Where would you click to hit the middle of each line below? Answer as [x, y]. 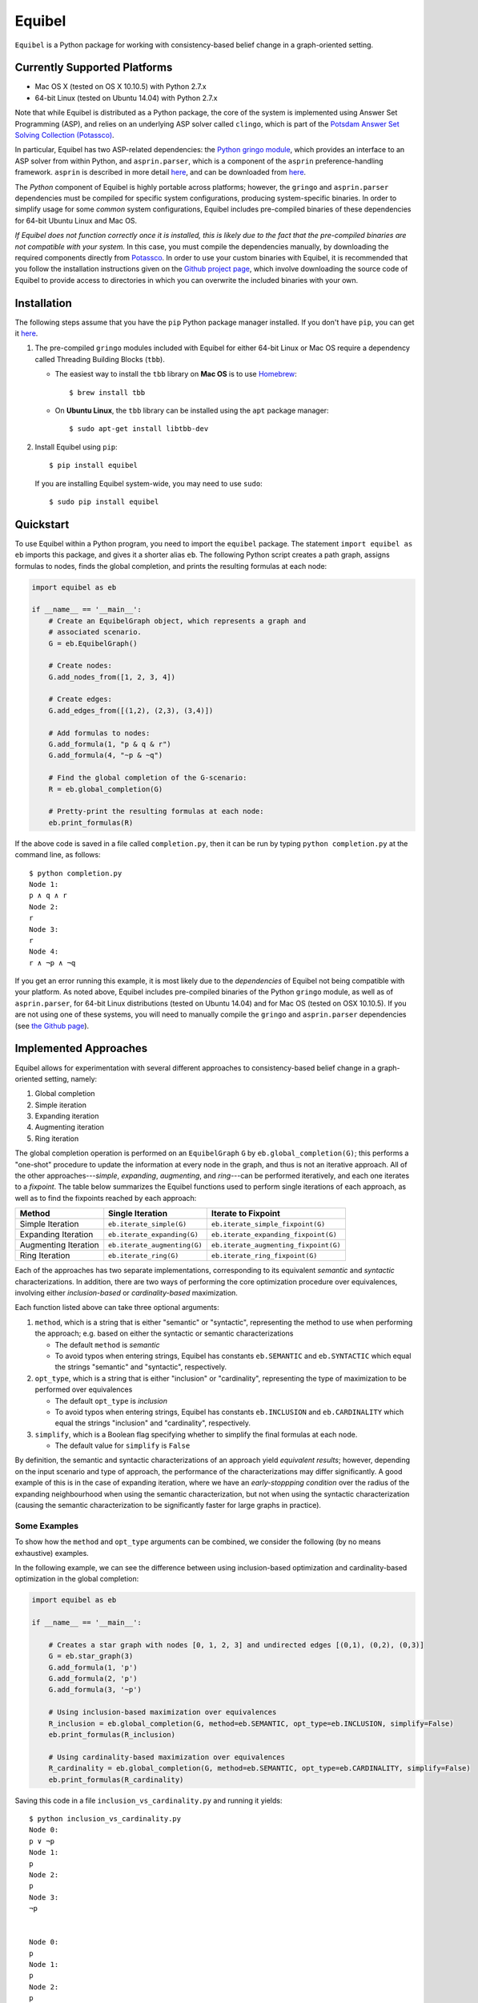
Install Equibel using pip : [76, 447]
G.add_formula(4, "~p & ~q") [106, 756]
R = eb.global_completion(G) [106, 789]
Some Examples [47, 1525]
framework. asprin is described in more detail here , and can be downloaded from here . [161, 172]
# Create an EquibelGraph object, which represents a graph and [177, 621]
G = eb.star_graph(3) [91, 1656]
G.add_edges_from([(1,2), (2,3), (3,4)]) [131, 710]
